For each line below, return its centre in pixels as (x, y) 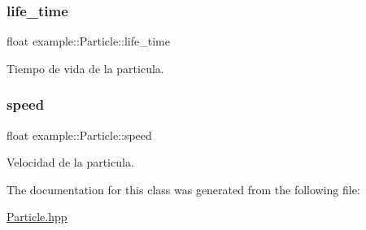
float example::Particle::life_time (88, 41)
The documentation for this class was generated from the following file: (183, 189)
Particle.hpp (37, 217)
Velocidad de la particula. (70, 162)
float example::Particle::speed (79, 135)
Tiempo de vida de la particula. (85, 68)
